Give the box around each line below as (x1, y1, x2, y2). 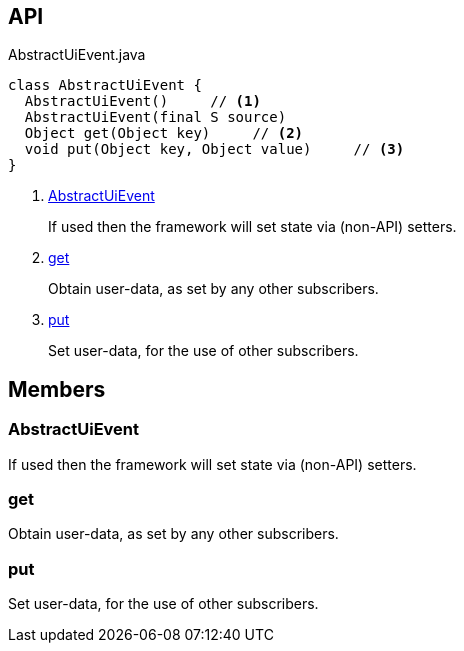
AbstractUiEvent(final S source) (24, 109, 287, 126)
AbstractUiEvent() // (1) (24, 93, 261, 110)
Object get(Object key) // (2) (24, 125, 304, 142)
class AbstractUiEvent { (8, 77, 202, 94)
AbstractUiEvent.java (8, 46, 146, 64)
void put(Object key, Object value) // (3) (24, 141, 405, 158)
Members (8, 376, 106, 402)
